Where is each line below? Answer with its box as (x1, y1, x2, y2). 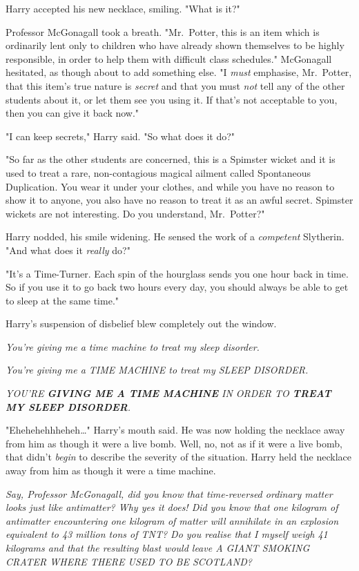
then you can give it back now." (6, 106, 139, 120)
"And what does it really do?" (6, 242, 130, 257)
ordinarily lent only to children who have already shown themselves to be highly (6, 38, 345, 52)
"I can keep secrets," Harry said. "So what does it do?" (6, 128, 235, 143)
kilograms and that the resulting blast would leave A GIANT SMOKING (6, 541, 310, 554)
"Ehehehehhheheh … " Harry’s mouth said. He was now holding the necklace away (6, 423, 345, 437)
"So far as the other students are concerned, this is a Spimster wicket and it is (6, 152, 336, 166)
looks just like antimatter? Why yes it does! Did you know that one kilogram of (6, 500, 338, 514)
